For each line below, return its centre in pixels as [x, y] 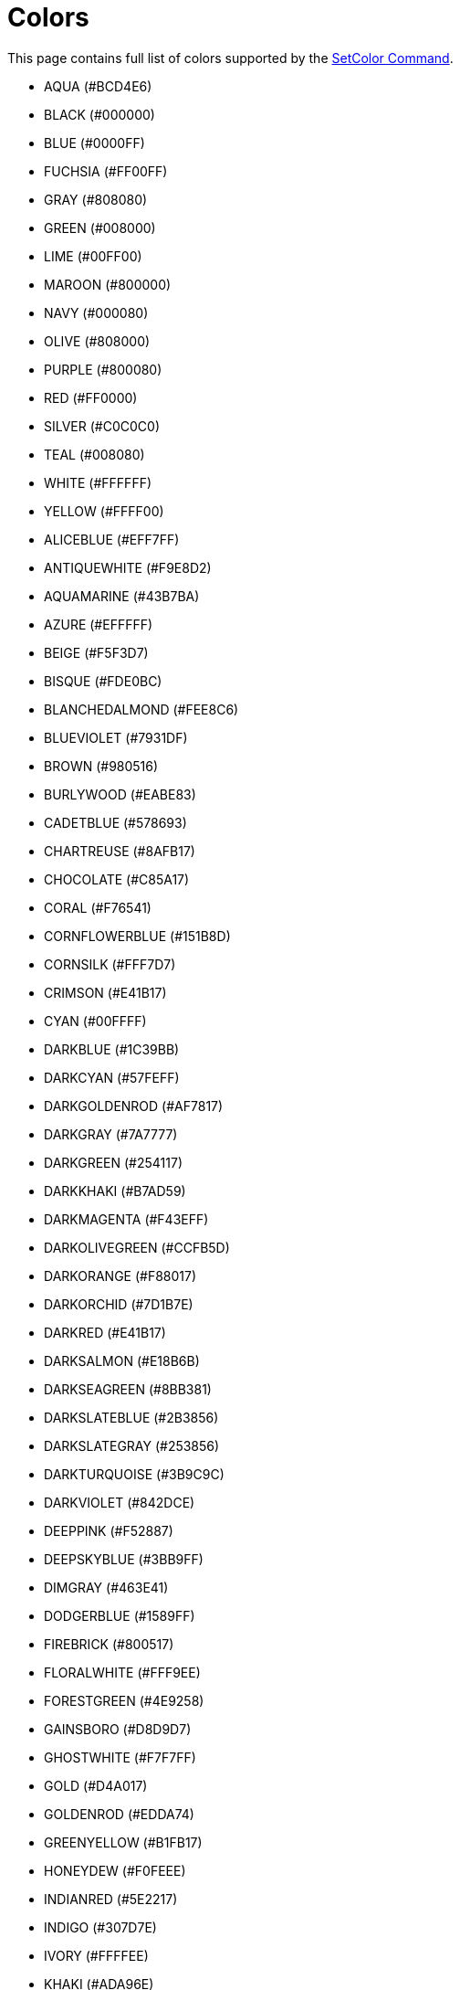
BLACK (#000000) [99, 114]
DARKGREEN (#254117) [114, 1162]
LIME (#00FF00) [93, 256]
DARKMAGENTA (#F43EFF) [126, 1219]
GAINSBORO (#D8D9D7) [118, 1729]
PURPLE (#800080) [103, 369]
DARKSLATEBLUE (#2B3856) [131, 1417]
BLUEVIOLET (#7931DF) [116, 737]
